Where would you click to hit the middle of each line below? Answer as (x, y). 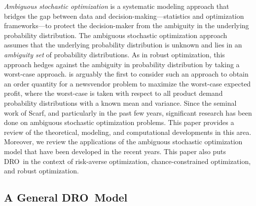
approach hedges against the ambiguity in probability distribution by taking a (122, 64)
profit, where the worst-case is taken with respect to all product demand (113, 93)
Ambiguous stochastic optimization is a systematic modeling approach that (117, 6)
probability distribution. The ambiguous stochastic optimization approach (116, 35)
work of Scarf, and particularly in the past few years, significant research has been (128, 112)
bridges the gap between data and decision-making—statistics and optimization (124, 16)
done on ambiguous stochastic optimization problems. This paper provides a (119, 122)
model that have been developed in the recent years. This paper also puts (115, 151)
